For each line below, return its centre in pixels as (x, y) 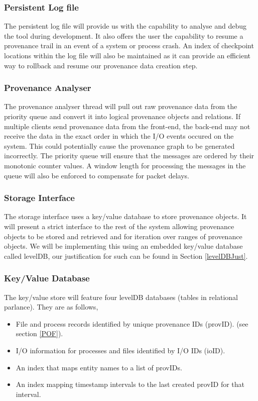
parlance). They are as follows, (51, 307)
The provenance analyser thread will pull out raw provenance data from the (121, 106)
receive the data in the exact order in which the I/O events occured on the (119, 136)
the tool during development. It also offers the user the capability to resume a (124, 35)
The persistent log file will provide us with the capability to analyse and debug (125, 26)
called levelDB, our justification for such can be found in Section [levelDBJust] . (126, 256)
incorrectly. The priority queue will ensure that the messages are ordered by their (129, 156)
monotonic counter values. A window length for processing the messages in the (125, 165)
